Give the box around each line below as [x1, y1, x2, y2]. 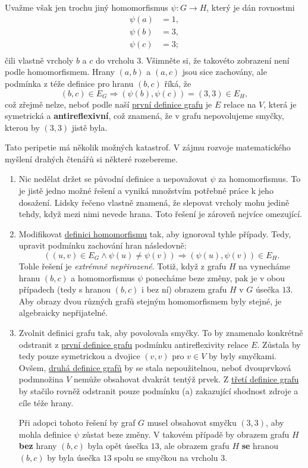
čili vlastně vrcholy [5, 54, 74, 66]
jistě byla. [71, 121, 108, 133]
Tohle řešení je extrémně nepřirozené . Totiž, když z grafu [18, 260, 227, 272]
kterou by [5, 121, 40, 133]
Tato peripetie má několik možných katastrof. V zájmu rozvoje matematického [5, 141, 291, 153]
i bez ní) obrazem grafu [142, 283, 227, 296]
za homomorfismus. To [218, 172, 301, 185]
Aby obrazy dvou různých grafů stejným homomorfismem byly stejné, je [18, 294, 282, 307]
